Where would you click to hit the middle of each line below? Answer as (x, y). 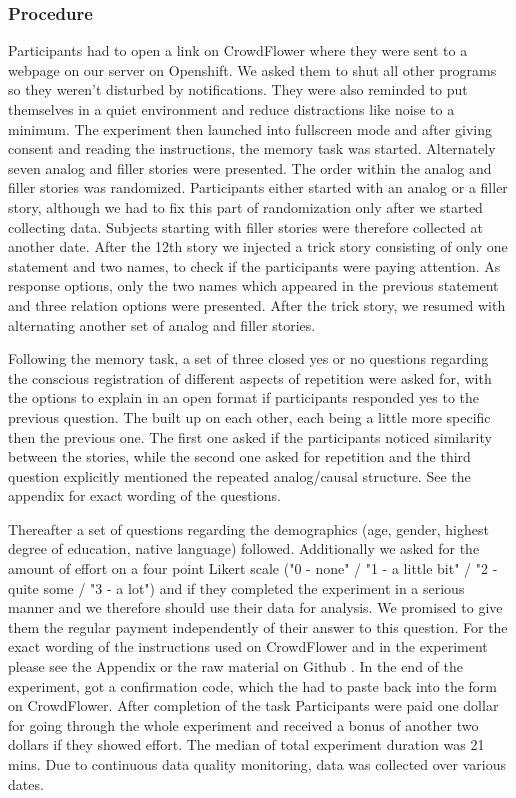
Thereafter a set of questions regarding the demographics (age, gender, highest (248, 528)
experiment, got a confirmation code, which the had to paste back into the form (253, 685)
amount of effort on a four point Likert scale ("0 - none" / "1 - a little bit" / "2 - (253, 568)
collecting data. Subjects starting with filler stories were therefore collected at (245, 226)
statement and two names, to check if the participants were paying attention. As (254, 265)
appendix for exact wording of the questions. (144, 495)
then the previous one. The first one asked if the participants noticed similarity (250, 436)
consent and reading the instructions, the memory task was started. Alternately (252, 148)
